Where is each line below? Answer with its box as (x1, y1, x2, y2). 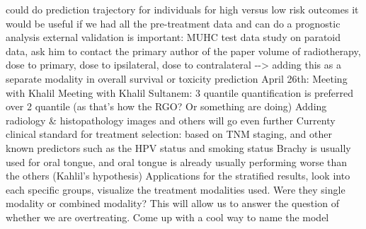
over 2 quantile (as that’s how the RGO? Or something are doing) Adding (6, 99, 327, 114)
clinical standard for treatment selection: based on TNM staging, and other (6, 127, 332, 141)
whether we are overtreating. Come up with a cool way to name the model (6, 209, 329, 224)
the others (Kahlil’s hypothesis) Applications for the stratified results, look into (6, 168, 350, 183)
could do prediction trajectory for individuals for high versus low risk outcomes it (6, 2, 359, 16)
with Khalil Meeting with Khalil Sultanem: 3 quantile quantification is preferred (6, 85, 354, 100)
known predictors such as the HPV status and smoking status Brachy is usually (6, 140, 351, 155)
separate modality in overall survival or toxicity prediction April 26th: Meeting (6, 71, 348, 86)
